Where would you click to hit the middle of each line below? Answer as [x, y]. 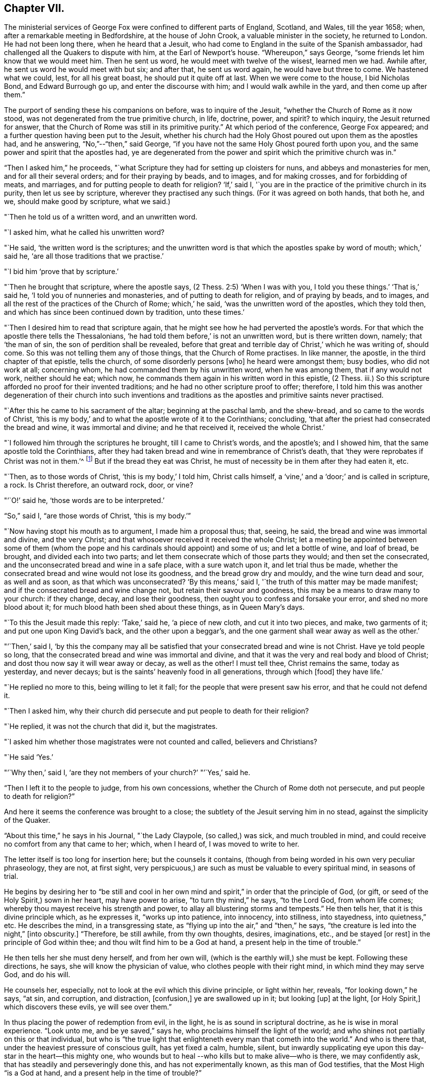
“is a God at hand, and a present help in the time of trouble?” [103, 1073]
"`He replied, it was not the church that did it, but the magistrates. [111, 726]
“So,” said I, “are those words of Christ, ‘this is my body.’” [97, 516]
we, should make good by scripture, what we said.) [87, 202]
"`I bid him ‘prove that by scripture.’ [62, 272]
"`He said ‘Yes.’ [29, 757]
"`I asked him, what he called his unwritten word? [84, 232]
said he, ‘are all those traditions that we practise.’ [84, 256]
